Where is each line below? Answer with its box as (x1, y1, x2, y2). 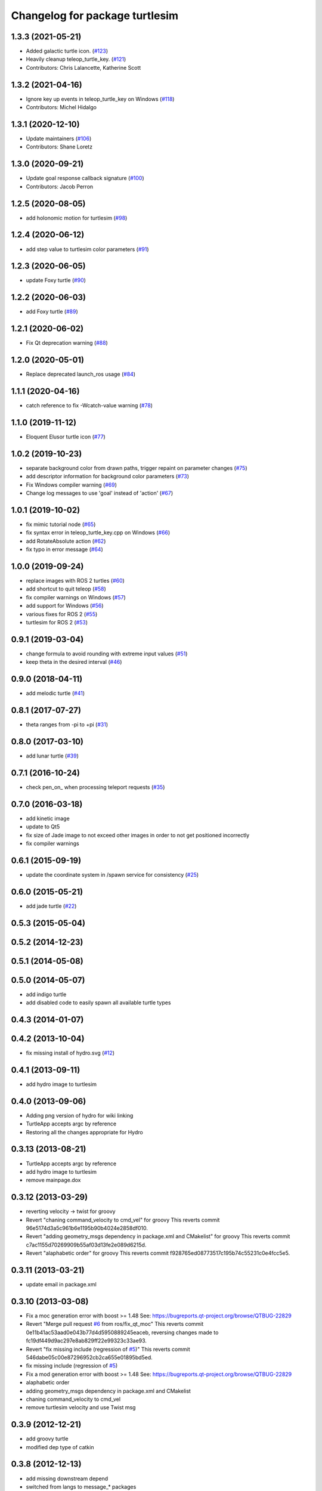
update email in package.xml (26, 1281, 97, 1288)
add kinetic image (26, 815, 70, 822)
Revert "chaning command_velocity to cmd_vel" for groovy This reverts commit (26, 1216, 220, 1223)
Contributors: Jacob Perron (26, 182, 94, 190)
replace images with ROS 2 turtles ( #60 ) (26, 577, 125, 584)
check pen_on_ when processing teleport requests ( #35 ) (26, 783, 165, 790)
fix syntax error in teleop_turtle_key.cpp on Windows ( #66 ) (26, 529, 171, 536)
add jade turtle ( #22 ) (26, 902, 77, 910)
